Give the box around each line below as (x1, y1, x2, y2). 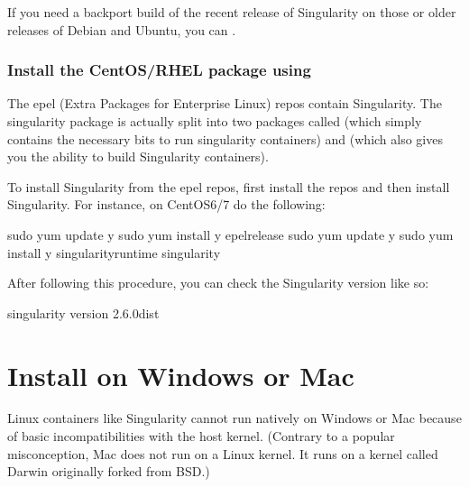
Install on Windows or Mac (7, 356, 354, 393)
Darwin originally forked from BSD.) (7, 462, 210, 481)
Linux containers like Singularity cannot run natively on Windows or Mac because (7, 409, 462, 427)
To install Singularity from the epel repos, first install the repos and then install (7, 177, 450, 196)
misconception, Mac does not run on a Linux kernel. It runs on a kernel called (7, 444, 438, 463)
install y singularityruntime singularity (7, 243, 221, 262)
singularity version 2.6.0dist (7, 303, 160, 322)
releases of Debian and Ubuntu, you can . (7, 20, 236, 39)
